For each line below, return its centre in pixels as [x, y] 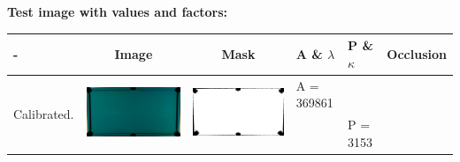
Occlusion [417, 53]
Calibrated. [44, 113]
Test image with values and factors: [118, 11]
